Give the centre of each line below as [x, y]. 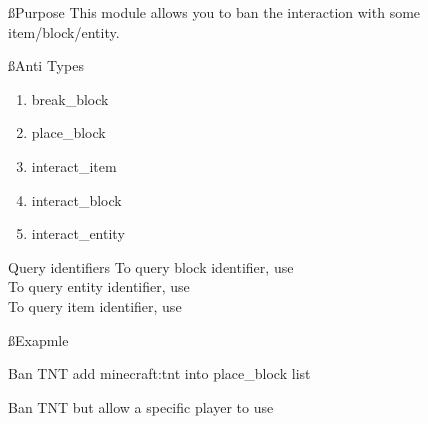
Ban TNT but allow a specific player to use [141, 406]
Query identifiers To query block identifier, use [151, 266]
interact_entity [78, 233]
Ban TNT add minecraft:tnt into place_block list [159, 373]
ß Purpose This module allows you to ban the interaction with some [214, 12]
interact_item [74, 165]
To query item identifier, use [95, 305]
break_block [70, 98]
